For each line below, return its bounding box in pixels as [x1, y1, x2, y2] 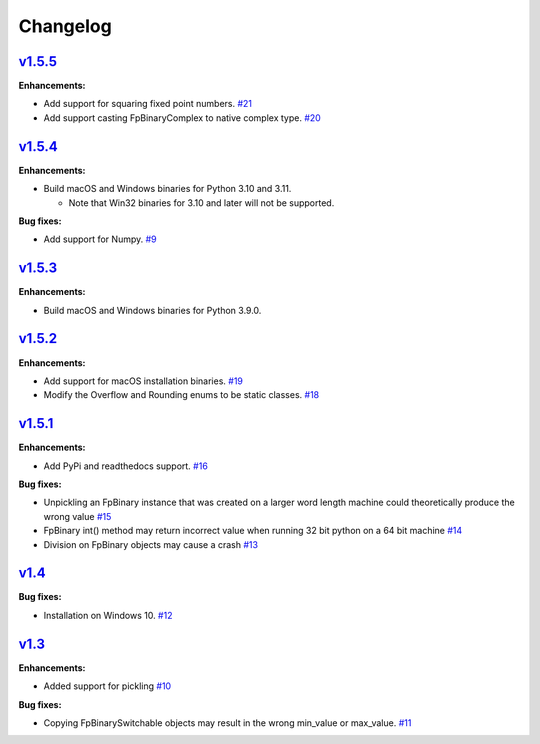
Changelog [18, 15, 112, 37]
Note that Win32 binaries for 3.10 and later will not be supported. [68, 196, 335, 209]
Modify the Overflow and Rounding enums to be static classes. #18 [43, 389, 320, 401]
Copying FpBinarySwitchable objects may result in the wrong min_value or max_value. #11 [43, 716, 412, 729]
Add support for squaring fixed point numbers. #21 [43, 98, 253, 110]
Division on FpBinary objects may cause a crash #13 [43, 538, 259, 550]
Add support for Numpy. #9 [43, 233, 157, 245]
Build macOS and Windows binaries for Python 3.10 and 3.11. [43, 183, 292, 195]
